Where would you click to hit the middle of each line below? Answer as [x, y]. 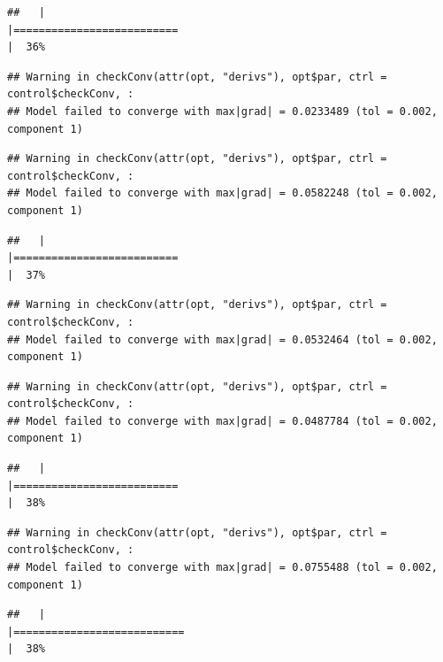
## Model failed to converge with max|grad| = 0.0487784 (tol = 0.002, [222, 421]
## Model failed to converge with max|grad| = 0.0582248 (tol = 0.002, [222, 193]
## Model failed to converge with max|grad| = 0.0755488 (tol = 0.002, [222, 568]
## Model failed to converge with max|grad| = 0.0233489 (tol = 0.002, [222, 111]
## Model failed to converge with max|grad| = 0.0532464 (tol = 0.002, [222, 339]
